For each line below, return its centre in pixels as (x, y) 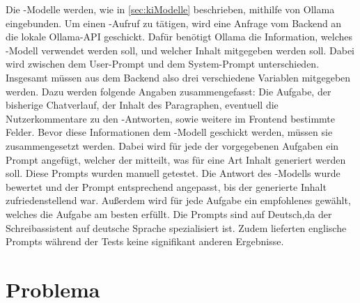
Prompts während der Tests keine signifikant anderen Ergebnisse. (145, 241)
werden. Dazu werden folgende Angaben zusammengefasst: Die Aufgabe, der (169, 91)
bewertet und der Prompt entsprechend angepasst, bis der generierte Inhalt (166, 186)
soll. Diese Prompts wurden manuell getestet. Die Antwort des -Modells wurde (173, 173)
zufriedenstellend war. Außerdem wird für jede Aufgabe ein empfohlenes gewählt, (178, 200)
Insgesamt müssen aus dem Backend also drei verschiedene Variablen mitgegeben (178, 77)
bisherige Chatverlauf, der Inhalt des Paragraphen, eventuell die (142, 105)
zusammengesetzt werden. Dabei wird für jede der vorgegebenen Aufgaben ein (172, 145)
